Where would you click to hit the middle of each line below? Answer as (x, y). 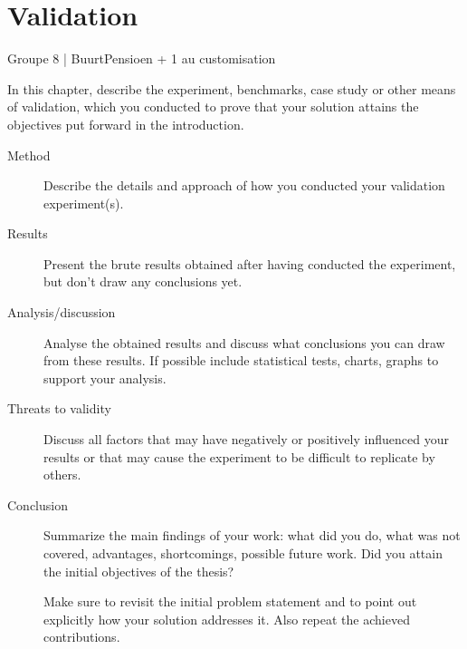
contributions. (82, 637)
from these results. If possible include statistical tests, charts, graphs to (241, 360)
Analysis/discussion (62, 312)
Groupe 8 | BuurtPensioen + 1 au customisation (142, 58)
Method (29, 155)
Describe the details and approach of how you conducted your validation (244, 185)
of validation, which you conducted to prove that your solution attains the (213, 107)
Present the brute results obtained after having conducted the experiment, (250, 263)
